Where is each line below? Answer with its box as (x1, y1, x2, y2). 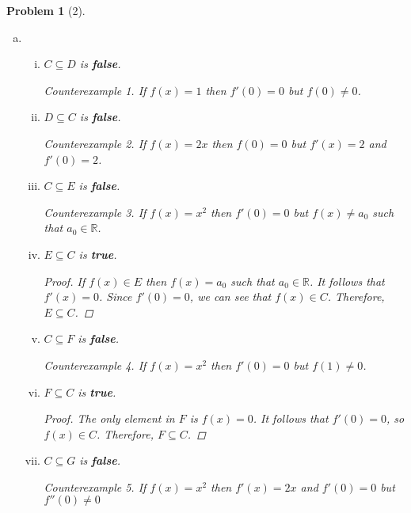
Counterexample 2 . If (44, 135, 147, 151)
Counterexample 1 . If (44, 82, 147, 98)
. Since (98, 288, 132, 305)
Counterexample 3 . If (44, 203, 147, 220)
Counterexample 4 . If (44, 356, 147, 373)
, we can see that (189, 288, 272, 305)
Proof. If (44, 272, 86, 289)
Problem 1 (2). (6, 2, 86, 18)
